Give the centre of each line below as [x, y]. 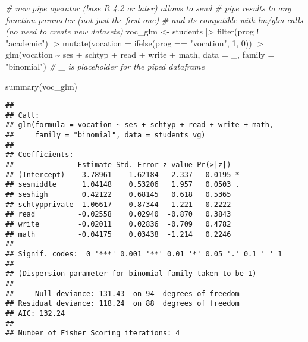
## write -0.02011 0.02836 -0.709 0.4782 [118, 225]
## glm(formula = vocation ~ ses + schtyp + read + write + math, [140, 125]
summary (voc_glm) [42, 86]
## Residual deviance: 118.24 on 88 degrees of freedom [122, 304]
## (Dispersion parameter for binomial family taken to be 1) [131, 274]
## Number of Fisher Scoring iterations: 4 [93, 333]
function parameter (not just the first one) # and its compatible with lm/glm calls [154, 19]
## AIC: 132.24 [35, 313]
